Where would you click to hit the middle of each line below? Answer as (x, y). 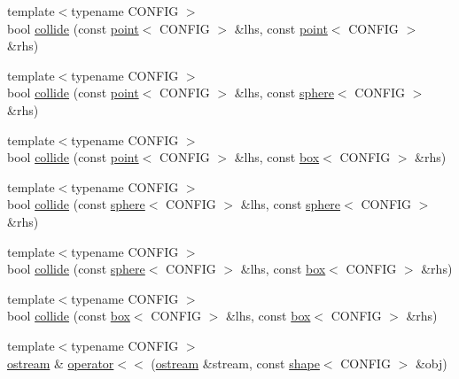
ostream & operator (61, 363)
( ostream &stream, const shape (235, 363)
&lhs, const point (281, 28)
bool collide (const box (69, 316)
